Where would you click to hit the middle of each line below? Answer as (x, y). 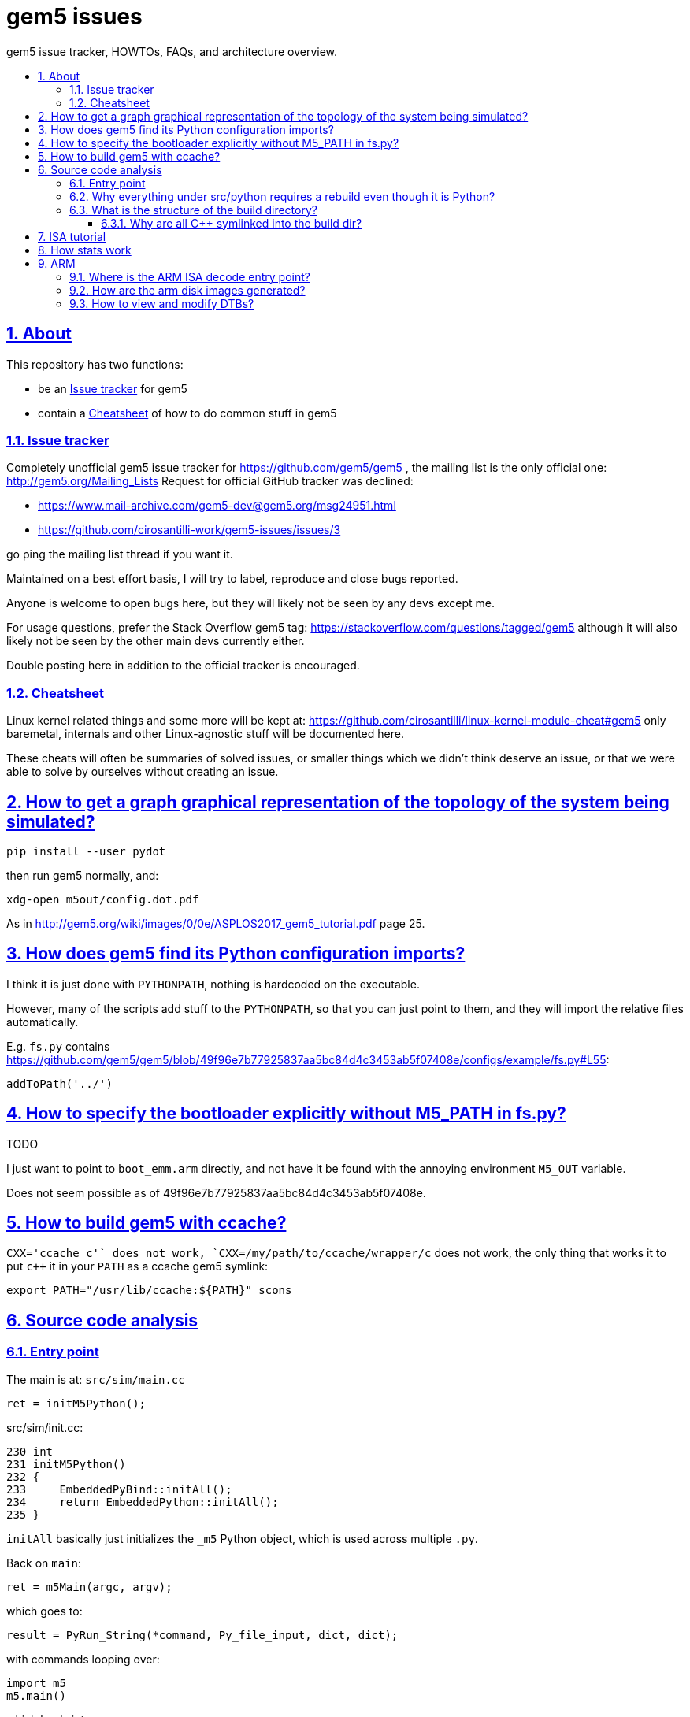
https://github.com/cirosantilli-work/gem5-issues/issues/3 (189, 530)
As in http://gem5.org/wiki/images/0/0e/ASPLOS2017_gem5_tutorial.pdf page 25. (216, 923)
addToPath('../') (59, 1083)
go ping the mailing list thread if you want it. (120, 554)
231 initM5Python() (66, 1464)
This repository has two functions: (95, 364)
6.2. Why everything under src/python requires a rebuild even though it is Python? (282, 196)
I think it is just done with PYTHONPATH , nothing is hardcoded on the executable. (213, 984)
